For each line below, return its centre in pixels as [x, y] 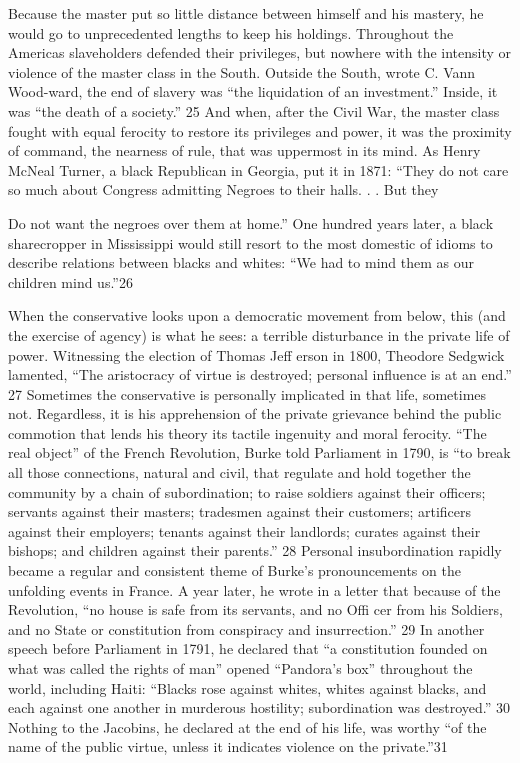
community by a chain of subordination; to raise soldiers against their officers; [247, 491]
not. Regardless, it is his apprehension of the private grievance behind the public [255, 413]
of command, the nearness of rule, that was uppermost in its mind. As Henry [244, 150]
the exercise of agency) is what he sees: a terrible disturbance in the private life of [259, 334]
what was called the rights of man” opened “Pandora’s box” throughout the [240, 668]
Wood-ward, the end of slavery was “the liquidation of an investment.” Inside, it [253, 91]
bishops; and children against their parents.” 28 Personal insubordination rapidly [255, 550]
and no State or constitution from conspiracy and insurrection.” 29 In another [246, 628]
